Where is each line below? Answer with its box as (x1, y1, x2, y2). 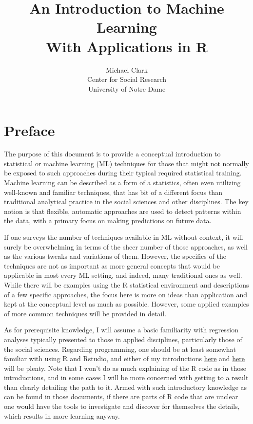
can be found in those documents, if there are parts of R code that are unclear (4, 391, 238, 402)
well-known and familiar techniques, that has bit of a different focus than (4, 187, 222, 197)
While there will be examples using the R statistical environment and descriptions (4, 279, 249, 289)
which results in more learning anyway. (4, 410, 120, 421)
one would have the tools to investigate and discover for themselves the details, (4, 401, 240, 411)
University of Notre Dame (88, 83, 166, 94)
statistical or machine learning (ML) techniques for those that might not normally (4, 158, 249, 168)
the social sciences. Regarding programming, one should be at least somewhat (4, 344, 236, 354)
